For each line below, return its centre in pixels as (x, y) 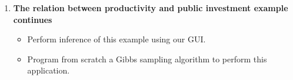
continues (33, 19)
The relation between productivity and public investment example (151, 8)
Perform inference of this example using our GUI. (116, 39)
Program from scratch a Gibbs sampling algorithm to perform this (147, 59)
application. (49, 70)
